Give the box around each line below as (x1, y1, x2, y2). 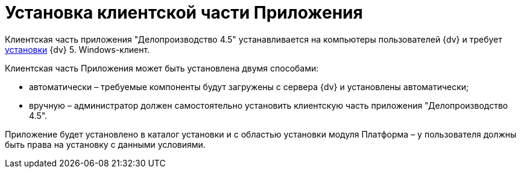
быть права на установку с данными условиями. (5, 139, 206, 150)
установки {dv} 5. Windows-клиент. (5, 44, 150, 55)
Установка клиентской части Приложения (5, 2, 363, 23)
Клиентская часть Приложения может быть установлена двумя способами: (5, 62, 319, 73)
